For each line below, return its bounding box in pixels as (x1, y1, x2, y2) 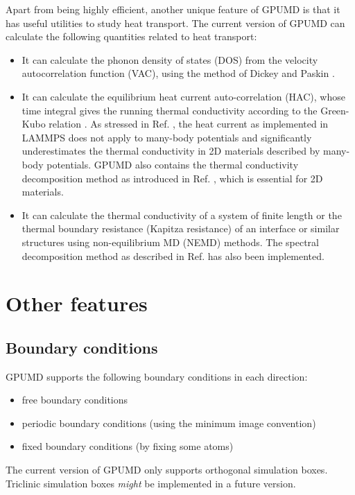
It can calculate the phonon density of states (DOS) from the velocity (21, 52, 318, 67)
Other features (6, 289, 148, 318)
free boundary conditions (21, 392, 128, 407)
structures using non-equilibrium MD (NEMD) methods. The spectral (21, 234, 319, 249)
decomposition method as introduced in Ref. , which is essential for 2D (21, 171, 323, 185)
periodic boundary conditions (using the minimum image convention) (21, 415, 316, 430)
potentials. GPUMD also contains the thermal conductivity (46, 157, 299, 171)
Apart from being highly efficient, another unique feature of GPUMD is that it (6, 2, 340, 16)
